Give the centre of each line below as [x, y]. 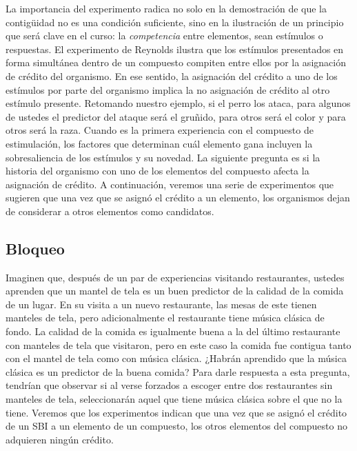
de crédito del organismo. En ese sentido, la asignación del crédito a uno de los [172, 76]
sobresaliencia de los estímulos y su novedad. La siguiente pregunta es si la [163, 157]
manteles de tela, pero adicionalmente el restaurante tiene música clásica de [165, 318]
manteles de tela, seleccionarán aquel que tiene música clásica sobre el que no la [174, 399]
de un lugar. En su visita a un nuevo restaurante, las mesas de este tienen [161, 304]
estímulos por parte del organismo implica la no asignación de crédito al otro [168, 89]
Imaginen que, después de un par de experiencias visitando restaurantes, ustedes [175, 277]
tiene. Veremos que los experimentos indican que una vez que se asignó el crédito [176, 412]
